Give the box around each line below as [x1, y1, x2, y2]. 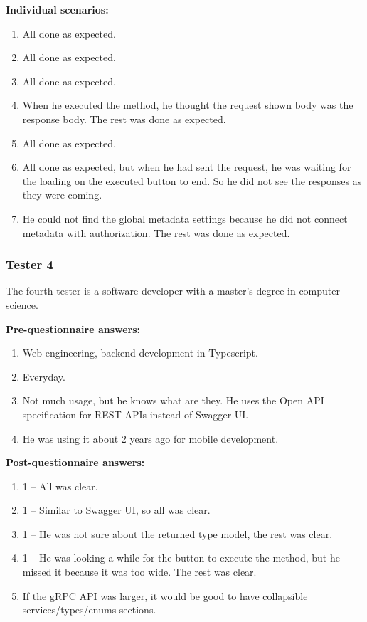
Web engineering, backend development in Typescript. [22, 345, 258, 360]
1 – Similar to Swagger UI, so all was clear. [22, 502, 211, 517]
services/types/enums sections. [22, 602, 156, 617]
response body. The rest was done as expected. [22, 111, 226, 126]
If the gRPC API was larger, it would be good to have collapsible [22, 588, 308, 603]
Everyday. [22, 369, 65, 384]
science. [6, 297, 38, 312]
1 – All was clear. [22, 478, 98, 493]
